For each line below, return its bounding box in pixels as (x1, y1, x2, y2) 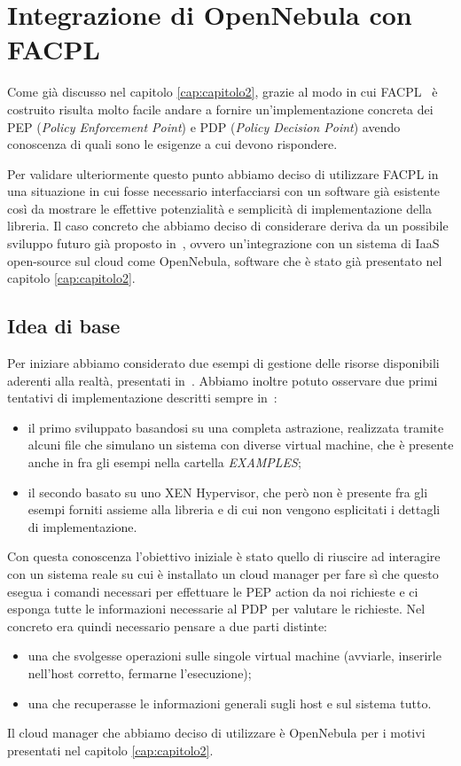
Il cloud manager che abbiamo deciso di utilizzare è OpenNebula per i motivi (7, 723, 426, 742)
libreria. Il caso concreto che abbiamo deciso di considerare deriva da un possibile (7, 216, 449, 235)
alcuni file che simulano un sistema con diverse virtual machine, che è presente (27, 435, 454, 454)
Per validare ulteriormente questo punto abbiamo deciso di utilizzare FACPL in (7, 164, 439, 183)
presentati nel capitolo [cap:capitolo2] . (7, 740, 214, 759)
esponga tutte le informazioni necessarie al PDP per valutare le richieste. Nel (7, 599, 426, 618)
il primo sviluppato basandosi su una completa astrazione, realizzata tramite (27, 418, 444, 436)
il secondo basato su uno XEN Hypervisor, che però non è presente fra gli (27, 482, 428, 501)
